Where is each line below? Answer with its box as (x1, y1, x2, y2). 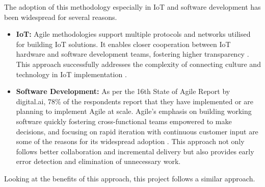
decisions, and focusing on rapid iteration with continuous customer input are (16, 126, 258, 136)
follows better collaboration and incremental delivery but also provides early (16, 146, 254, 156)
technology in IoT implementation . (16, 68, 127, 79)
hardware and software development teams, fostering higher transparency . (16, 49, 249, 59)
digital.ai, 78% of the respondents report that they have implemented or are (16, 96, 253, 106)
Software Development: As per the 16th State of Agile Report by (16, 86, 230, 97)
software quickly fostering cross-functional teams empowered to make (16, 115, 232, 126)
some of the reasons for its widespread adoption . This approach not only (16, 136, 245, 147)
